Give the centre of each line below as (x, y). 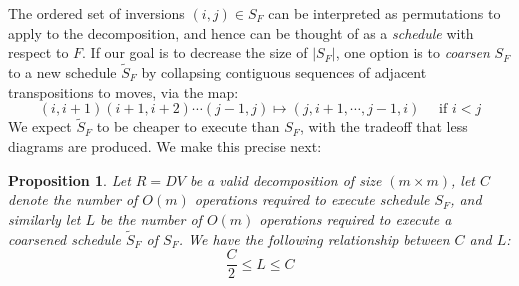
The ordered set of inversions (96, 13)
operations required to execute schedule (312, 199)
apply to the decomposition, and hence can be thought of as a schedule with (241, 32)
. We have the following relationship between (314, 238)
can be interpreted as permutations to (384, 13)
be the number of (151, 218)
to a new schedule (62, 72)
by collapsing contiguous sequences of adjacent (284, 72)
